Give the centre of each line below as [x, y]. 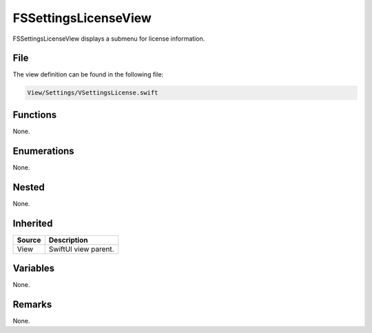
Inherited [33, 223]
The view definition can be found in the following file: [88, 74]
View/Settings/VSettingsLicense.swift [93, 93]
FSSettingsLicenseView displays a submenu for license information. [109, 39]
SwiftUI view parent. [81, 249]
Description [68, 240]
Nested [29, 187]
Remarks [32, 304]
